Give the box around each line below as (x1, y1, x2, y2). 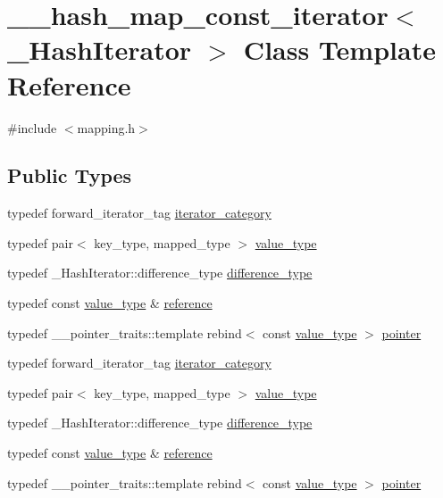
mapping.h (77, 118, 136, 137)
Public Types (7, 162, 132, 189)
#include (7, 118, 57, 137)
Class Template (243, 31, 436, 68)
